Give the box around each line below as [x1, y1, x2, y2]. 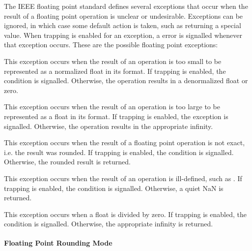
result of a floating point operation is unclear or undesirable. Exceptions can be [4, 10, 243, 21]
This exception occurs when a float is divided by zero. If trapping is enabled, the [4, 209, 247, 219]
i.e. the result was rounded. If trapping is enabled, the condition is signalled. [4, 147, 234, 157]
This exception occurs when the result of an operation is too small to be [4, 56, 222, 66]
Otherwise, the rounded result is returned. [4, 157, 131, 167]
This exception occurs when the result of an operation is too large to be [4, 101, 220, 112]
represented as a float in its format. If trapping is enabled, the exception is [4, 111, 228, 121]
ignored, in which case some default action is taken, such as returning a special [4, 20, 241, 31]
